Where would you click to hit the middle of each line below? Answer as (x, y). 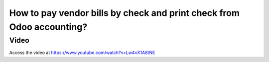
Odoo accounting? (48, 27)
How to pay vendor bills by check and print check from (125, 13)
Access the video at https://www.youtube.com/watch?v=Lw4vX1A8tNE (82, 53)
